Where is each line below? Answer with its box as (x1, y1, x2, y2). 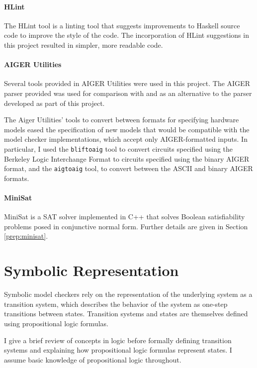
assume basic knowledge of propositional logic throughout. (4, 354, 181, 365)
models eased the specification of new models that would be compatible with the (4, 124, 250, 134)
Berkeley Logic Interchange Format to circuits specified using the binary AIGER (4, 153, 250, 164)
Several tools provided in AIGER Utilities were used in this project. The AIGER (4, 78, 250, 89)
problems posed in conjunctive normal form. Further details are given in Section (4, 221, 248, 231)
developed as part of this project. (4, 97, 105, 108)
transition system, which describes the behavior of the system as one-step (4, 298, 228, 309)
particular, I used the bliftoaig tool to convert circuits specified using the (4, 143, 233, 154)
